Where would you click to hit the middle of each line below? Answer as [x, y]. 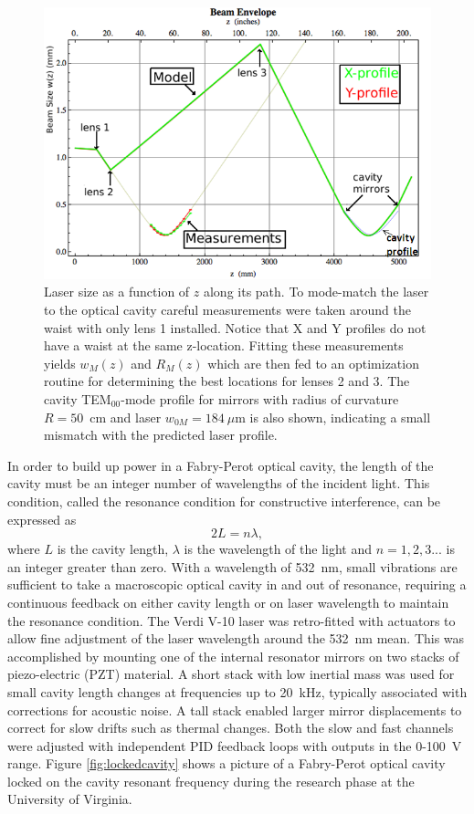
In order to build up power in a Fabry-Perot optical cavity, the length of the [221, 465]
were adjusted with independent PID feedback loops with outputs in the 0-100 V [235, 745]
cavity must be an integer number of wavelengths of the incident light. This [219, 483]
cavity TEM [78, 399]
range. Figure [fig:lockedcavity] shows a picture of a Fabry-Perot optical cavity [226, 763]
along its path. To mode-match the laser [316, 292]
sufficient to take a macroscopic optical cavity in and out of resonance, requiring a [237, 584]
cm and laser [126, 417]
